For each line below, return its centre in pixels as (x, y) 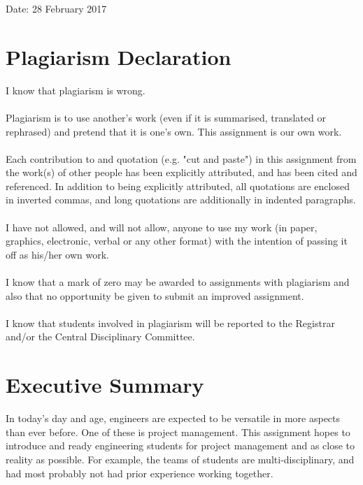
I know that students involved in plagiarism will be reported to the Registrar (170, 323)
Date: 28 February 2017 (56, 8)
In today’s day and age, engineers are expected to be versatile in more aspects (173, 418)
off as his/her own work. (57, 254)
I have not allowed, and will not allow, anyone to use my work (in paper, (162, 227)
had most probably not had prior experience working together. (140, 473)
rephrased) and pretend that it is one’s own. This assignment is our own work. (174, 131)
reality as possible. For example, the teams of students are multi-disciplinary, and (180, 459)
